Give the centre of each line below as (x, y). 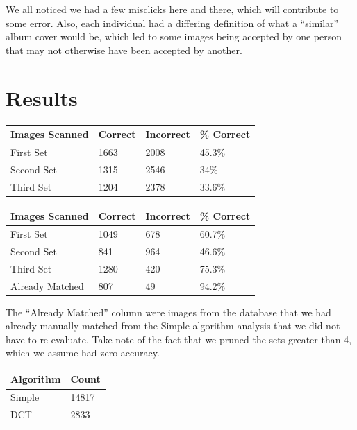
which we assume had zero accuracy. (83, 353)
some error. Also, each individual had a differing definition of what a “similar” (172, 23)
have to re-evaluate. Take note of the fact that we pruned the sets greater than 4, (179, 339)
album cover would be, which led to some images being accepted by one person (174, 36)
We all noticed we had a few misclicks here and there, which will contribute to (172, 9)
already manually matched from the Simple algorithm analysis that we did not (173, 326)
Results (42, 97)
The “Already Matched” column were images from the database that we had (168, 312)
